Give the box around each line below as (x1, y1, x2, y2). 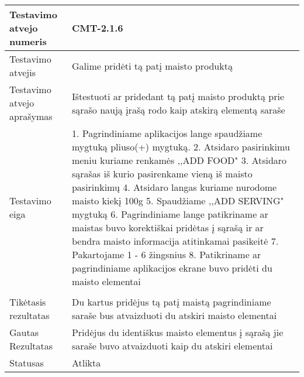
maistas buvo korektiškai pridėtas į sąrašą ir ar (71, 221, 264, 234)
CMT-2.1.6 (71, 21, 123, 35)
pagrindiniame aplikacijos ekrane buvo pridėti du (71, 261, 272, 275)
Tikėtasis (9, 295, 46, 309)
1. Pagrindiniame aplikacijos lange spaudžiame (71, 126, 262, 140)
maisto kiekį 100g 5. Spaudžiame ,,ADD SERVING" (71, 194, 284, 207)
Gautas (9, 325, 39, 339)
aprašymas (9, 109, 53, 123)
